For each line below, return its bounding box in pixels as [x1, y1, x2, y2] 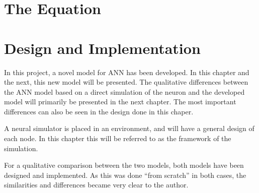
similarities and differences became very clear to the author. [4, 179, 189, 190]
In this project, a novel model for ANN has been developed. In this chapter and [4, 67, 249, 77]
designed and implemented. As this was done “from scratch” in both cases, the [4, 169, 246, 180]
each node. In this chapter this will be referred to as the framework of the [4, 133, 231, 144]
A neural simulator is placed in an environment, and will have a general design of [4, 123, 254, 134]
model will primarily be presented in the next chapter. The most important [4, 96, 236, 107]
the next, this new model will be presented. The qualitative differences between [4, 77, 248, 87]
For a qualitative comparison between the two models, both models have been [4, 160, 244, 170]
